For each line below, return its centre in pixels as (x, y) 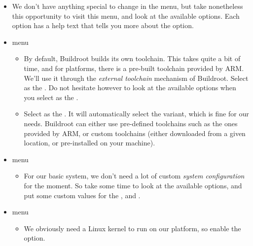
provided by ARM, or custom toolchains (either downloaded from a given (135, 133)
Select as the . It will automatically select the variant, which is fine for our (136, 114)
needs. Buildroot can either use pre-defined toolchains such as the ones (131, 123)
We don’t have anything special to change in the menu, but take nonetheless (127, 6)
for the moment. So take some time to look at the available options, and (133, 185)
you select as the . (51, 97)
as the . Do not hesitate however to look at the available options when (130, 88)
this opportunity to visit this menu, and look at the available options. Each (126, 16)
